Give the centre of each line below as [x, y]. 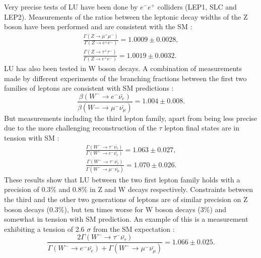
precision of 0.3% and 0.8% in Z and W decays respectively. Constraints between [128, 189]
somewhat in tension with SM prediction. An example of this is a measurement [126, 219]
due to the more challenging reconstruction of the [80, 128]
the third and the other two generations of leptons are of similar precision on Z [126, 199]
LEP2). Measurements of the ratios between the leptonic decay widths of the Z [126, 16]
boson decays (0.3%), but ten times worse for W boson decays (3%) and [115, 209]
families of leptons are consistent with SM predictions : [89, 88]
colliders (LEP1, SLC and [197, 7]
